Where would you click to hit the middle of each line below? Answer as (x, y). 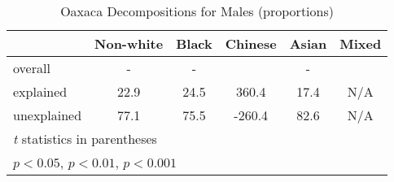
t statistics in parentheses (85, 139)
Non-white (129, 43)
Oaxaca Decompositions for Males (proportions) (197, 11)
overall (32, 68)
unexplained (48, 115)
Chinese (251, 43)
